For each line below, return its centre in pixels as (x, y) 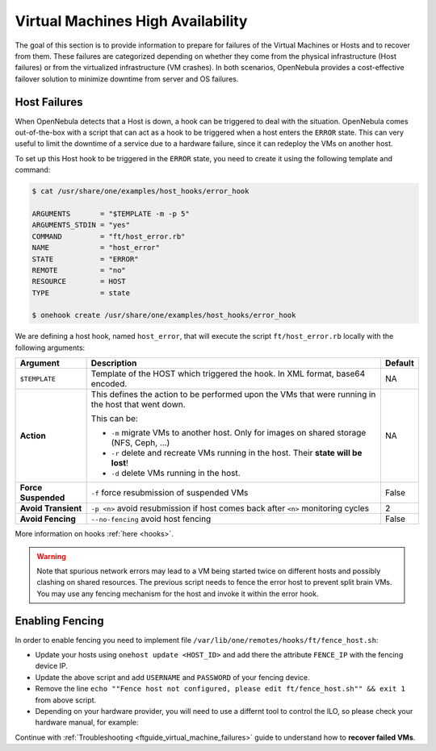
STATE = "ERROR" (85, 259)
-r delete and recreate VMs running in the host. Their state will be (237, 453)
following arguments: (50, 348)
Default (400, 363)
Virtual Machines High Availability (131, 21)
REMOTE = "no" (79, 270)
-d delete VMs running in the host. (176, 474)
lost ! (120, 463)
